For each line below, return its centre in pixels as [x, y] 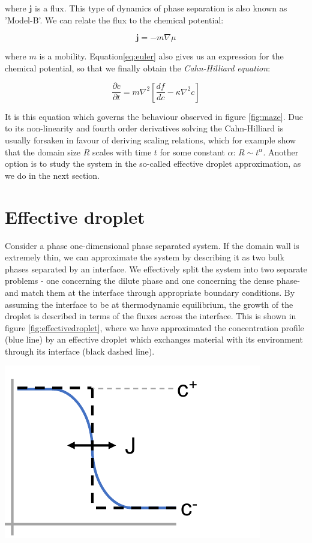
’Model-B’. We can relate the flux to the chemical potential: [114, 19]
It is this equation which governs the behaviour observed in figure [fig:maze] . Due [154, 116]
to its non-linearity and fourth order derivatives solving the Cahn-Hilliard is [144, 128]
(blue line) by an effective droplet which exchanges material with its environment [154, 339]
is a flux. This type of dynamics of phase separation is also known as [161, 8]
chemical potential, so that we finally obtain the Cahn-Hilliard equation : [138, 67]
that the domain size [43, 151]
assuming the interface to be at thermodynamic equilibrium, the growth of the [149, 304]
